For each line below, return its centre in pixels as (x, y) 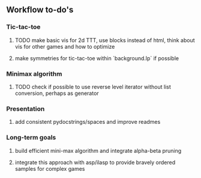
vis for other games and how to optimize (65, 46)
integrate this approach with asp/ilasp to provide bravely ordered (95, 162)
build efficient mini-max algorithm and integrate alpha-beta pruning (98, 150)
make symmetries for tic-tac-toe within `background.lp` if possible (97, 58)
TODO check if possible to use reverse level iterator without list (93, 87)
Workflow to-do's (40, 10)
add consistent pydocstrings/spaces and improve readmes (88, 122)
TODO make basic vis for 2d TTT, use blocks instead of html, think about (105, 40)
